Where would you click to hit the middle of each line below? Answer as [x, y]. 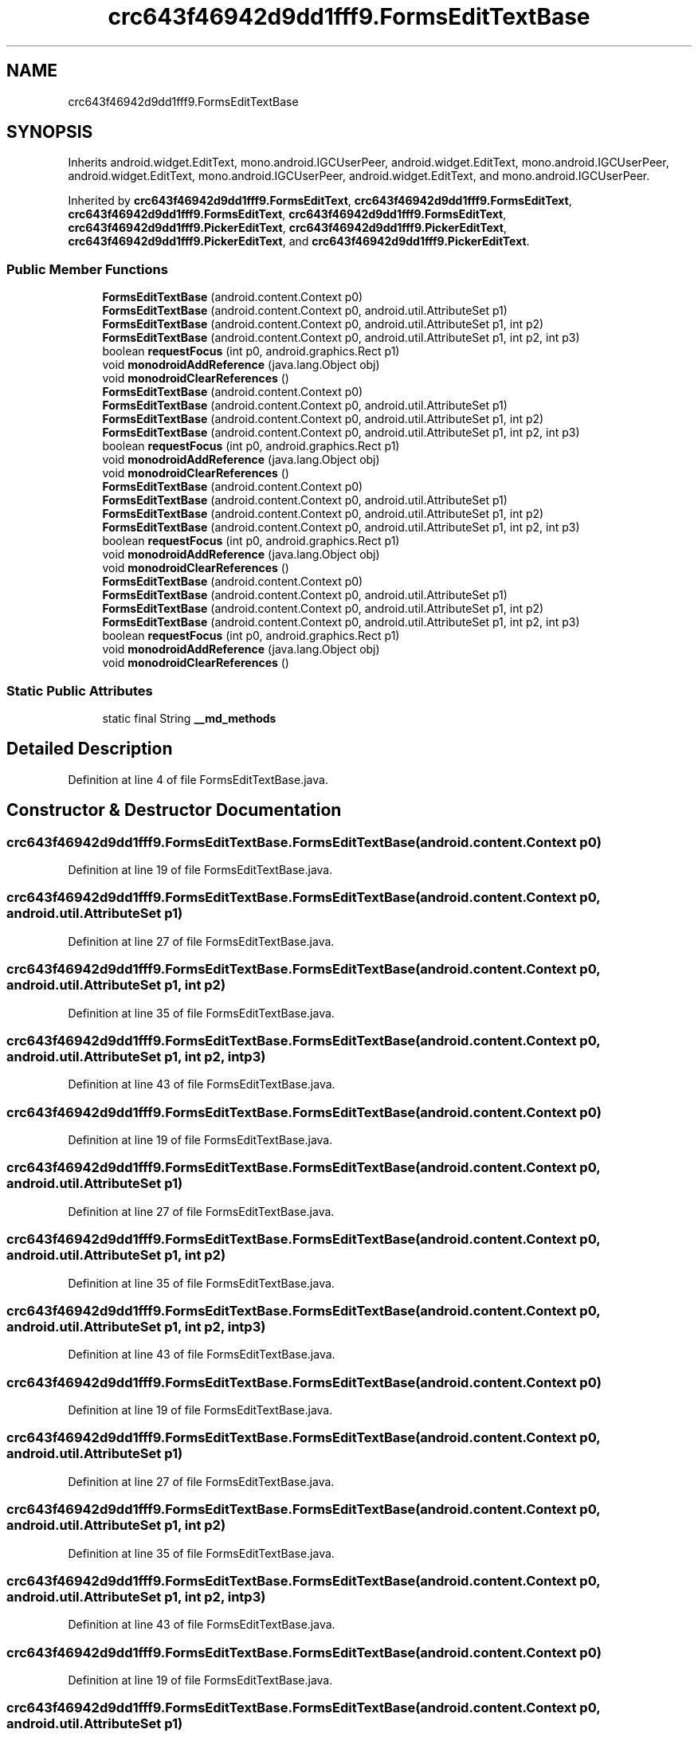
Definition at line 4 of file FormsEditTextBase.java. [198, 779]
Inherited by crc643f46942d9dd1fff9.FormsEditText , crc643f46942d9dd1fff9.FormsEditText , [320, 201]
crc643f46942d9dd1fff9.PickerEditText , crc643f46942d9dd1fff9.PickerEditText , [287, 228]
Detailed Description [90, 749]
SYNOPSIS [50, 132]
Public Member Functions [87, 269]
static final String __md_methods [189, 718]
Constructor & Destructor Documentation [174, 810]
